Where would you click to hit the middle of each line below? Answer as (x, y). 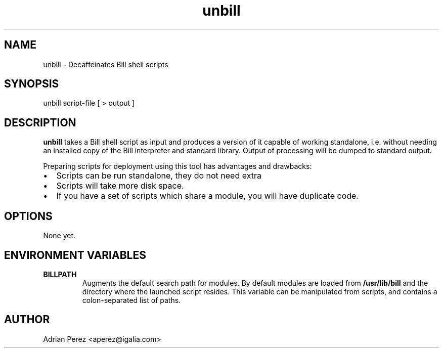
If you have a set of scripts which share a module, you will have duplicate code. (207, 196)
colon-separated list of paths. (131, 300)
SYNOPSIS (32, 84)
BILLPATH (60, 274)
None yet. (59, 236)
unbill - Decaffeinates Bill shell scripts (106, 64)
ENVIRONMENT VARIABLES (75, 255)
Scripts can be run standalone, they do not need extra (159, 176)
